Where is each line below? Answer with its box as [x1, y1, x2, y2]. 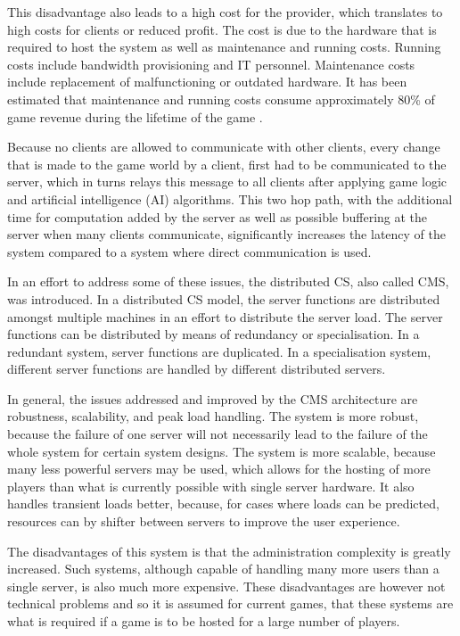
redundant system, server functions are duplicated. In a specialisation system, [7, 342, 431, 360]
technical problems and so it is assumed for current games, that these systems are [7, 594, 454, 613]
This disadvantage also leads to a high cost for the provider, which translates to [7, 3, 443, 21]
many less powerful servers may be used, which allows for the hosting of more [7, 459, 431, 478]
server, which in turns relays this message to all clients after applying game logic [7, 172, 448, 191]
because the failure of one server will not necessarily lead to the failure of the [7, 425, 428, 443]
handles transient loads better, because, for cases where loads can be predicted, [7, 494, 439, 513]
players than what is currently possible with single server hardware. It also [7, 476, 415, 495]
